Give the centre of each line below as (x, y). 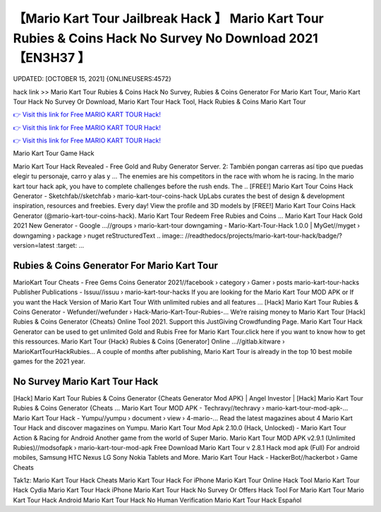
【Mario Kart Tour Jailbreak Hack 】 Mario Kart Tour (169, 18)
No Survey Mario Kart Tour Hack (86, 381)
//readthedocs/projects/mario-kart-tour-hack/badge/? (264, 236)
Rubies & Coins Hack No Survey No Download (150, 38)
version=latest (34, 245)
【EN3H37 (44, 58)
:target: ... (70, 245)
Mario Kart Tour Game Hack (54, 153)
